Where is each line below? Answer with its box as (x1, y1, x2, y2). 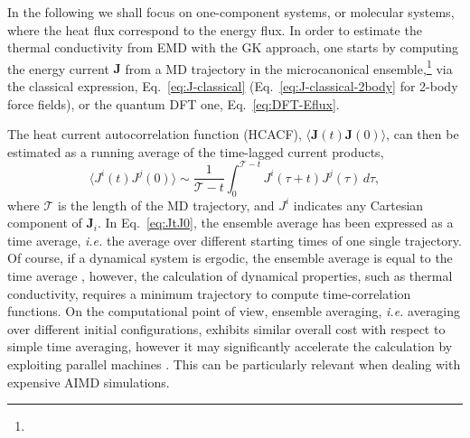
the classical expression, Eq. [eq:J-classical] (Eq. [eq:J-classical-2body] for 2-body (7, 77, 458, 96)
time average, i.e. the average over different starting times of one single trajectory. (7, 230, 462, 249)
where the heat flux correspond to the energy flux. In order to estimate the (7, 20, 422, 39)
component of (7, 213, 82, 232)
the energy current (7, 59, 109, 78)
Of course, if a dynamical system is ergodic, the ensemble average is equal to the (7, 248, 453, 267)
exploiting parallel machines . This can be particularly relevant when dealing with (7, 355, 461, 374)
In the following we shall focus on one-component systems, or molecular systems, (7, 3, 455, 21)
